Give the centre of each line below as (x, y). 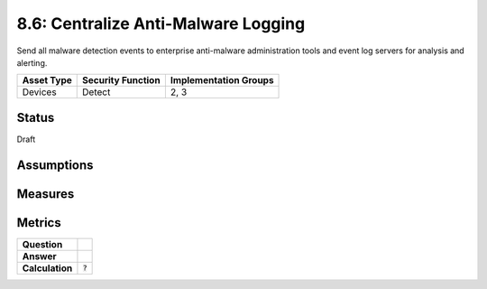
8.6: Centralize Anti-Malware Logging (161, 23)
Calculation (47, 268)
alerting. (32, 62)
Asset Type (47, 80)
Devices (40, 92)
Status (36, 117)
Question (42, 244)
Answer (40, 256)
